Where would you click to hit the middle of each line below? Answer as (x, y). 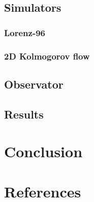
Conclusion (43, 151)
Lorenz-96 (25, 32)
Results (24, 114)
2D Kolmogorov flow (47, 56)
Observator (34, 84)
